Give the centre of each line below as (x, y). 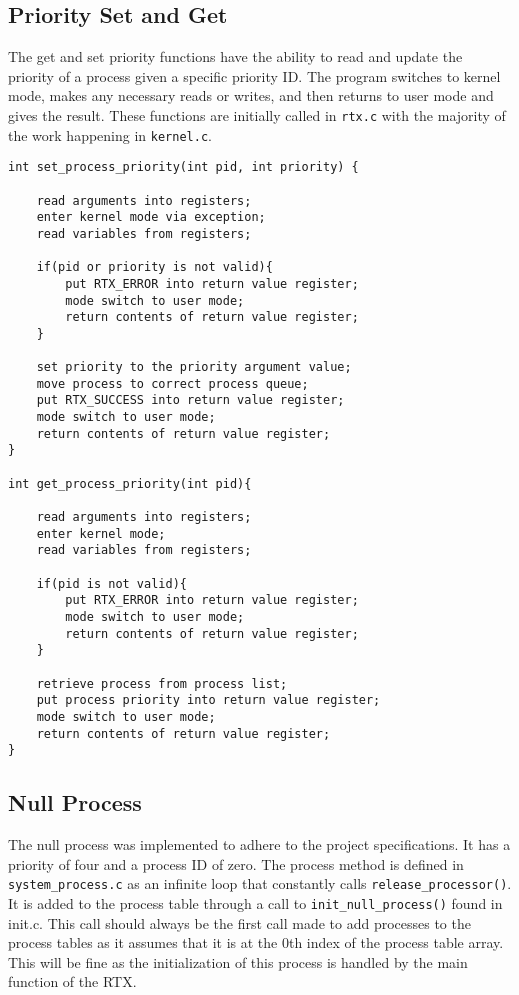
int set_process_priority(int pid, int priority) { (183, 167)
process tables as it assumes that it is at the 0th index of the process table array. (256, 942)
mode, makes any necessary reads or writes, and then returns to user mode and (251, 95)
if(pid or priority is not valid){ (154, 267)
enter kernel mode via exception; (151, 217)
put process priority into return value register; (208, 700)
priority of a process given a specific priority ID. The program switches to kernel (254, 75)
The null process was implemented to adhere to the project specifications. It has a (259, 844)
